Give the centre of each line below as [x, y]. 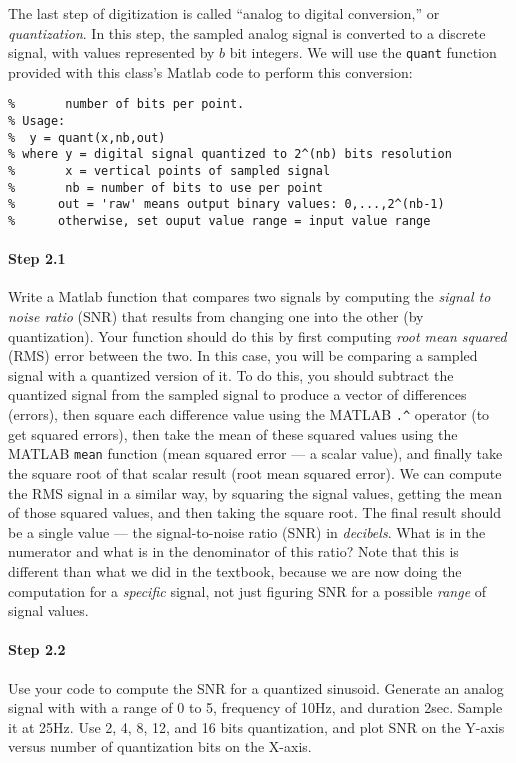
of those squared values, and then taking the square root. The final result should [254, 512]
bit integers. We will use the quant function [363, 52]
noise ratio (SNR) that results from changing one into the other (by [216, 316]
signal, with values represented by [111, 52]
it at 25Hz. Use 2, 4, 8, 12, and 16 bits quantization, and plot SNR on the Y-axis [256, 726]
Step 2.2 [37, 649]
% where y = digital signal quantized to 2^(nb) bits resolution [230, 154]
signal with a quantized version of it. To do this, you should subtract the [231, 374]
